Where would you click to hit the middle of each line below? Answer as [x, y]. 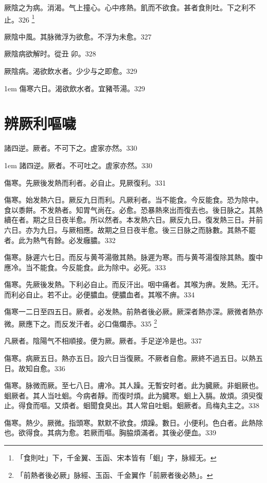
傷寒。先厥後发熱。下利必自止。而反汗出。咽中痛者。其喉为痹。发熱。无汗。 [133, 284]
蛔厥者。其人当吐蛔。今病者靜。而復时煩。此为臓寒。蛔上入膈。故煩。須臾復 [133, 395]
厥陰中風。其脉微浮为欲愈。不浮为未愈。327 [78, 36]
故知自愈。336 [42, 368]
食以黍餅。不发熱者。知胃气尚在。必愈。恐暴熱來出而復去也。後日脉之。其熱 [133, 209]
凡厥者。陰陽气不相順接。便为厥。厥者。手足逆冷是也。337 [103, 341]
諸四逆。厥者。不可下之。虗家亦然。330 [71, 148]
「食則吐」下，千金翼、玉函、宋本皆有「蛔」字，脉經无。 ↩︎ [116, 458]
